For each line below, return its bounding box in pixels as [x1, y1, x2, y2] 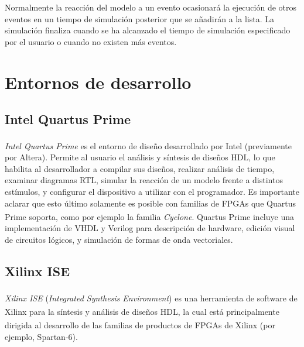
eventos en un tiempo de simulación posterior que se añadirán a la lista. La [5, 12, 274, 25]
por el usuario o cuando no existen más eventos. [5, 35, 177, 47]
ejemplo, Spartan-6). [5, 330, 78, 342]
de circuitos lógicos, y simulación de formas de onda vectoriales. [5, 233, 233, 246]
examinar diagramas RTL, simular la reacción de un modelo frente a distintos [5, 174, 283, 186]
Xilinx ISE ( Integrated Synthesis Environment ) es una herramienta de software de [5, 291, 298, 304]
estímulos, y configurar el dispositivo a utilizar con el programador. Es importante [5, 185, 299, 197]
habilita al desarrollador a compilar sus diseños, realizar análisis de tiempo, [5, 162, 275, 174]
